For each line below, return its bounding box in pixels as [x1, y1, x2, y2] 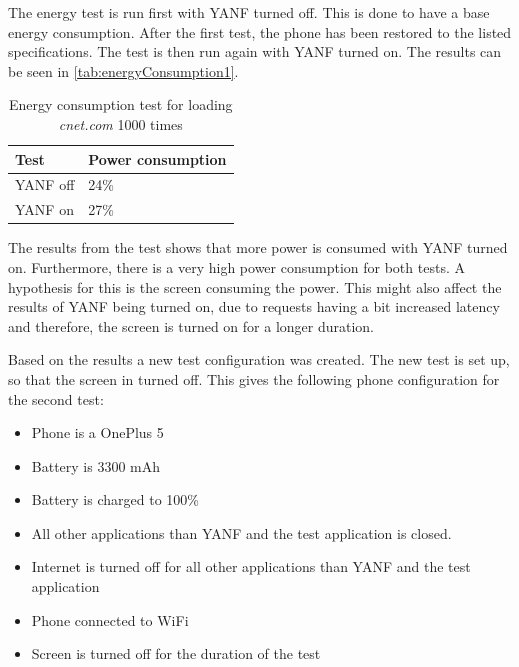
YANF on [15, 199, 74, 220]
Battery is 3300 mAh [31, 455, 161, 476]
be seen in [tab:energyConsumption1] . [8, 60, 239, 81]
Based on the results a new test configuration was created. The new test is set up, [8, 349, 510, 370]
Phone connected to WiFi [31, 609, 189, 630]
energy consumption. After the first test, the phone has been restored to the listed [8, 21, 512, 42]
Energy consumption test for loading [8, 94, 233, 115]
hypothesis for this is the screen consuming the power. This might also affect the [8, 276, 502, 297]
